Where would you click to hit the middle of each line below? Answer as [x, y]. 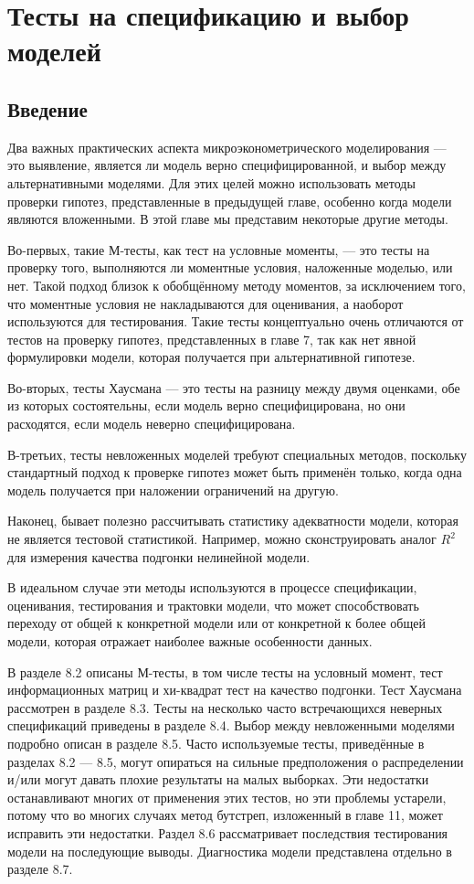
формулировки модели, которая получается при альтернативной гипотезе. [211, 357]
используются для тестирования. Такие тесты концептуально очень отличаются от [236, 321]
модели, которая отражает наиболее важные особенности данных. [190, 641]
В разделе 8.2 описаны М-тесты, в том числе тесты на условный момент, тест [225, 671]
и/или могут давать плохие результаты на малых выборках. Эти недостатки [218, 779]
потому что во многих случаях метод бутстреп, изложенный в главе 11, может [225, 815]
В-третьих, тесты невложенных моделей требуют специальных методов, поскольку [237, 454]
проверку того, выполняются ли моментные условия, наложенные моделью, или [230, 267]
